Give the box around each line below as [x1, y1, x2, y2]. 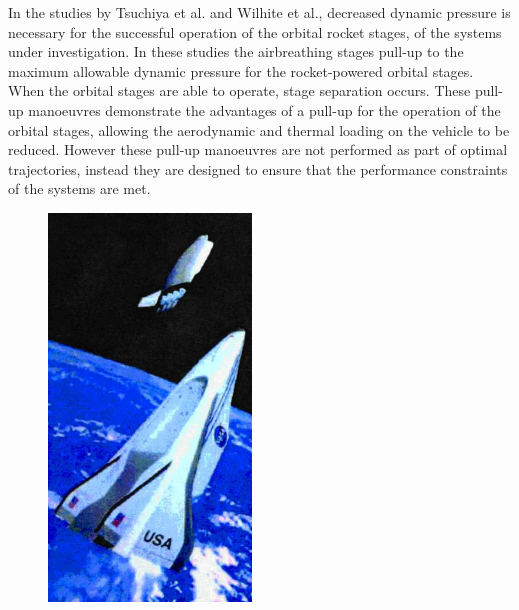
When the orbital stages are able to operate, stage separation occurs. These [8, 80, 471, 101]
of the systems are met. [8, 178, 151, 199]
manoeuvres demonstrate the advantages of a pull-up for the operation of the [28, 99, 501, 120]
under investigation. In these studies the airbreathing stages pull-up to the [8, 41, 464, 62]
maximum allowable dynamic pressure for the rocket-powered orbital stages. [8, 60, 474, 81]
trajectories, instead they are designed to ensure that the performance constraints [8, 158, 508, 179]
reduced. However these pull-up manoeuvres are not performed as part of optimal [8, 139, 508, 160]
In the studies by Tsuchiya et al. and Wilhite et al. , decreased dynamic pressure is [8, 2, 511, 22]
